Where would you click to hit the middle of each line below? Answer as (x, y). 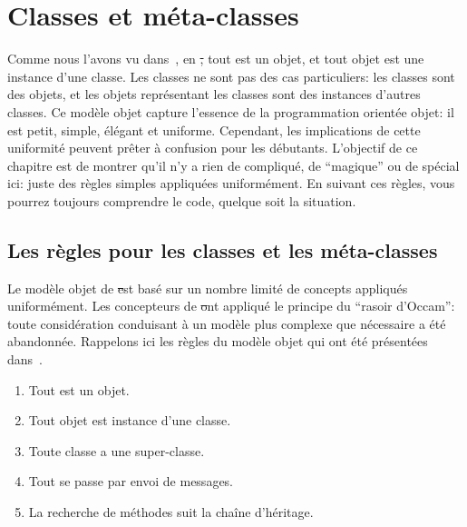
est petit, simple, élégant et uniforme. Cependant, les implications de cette (214, 129)
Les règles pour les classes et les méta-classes (223, 249)
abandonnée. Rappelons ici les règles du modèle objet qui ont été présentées (218, 341)
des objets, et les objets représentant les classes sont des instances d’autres (214, 94)
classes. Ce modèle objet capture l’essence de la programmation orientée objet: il (231, 111)
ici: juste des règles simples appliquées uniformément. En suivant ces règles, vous (231, 183)
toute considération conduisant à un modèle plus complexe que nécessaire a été (227, 323)
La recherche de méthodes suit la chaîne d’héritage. (171, 512)
